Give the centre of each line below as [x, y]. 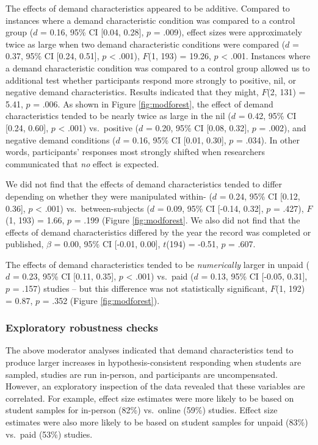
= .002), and [283, 127]
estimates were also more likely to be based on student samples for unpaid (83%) [157, 422]
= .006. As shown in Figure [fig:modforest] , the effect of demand [153, 103]
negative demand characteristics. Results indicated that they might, [132, 92]
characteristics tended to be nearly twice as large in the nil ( [118, 116]
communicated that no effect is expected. [82, 163]
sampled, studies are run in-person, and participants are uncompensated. [142, 374]
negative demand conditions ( [61, 139]
